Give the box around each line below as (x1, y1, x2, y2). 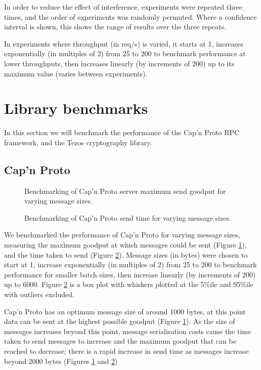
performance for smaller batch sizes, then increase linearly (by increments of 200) (4, 269, 256, 279)
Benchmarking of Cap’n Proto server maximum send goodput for (24, 185, 226, 196)
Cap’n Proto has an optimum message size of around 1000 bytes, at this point (4, 306, 246, 316)
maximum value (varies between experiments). (4, 68, 148, 78)
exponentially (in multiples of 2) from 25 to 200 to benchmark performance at (4, 48, 246, 59)
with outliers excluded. (4, 289, 74, 300)
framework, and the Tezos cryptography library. (4, 137, 152, 147)
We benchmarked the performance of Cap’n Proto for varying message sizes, (4, 229, 240, 240)
